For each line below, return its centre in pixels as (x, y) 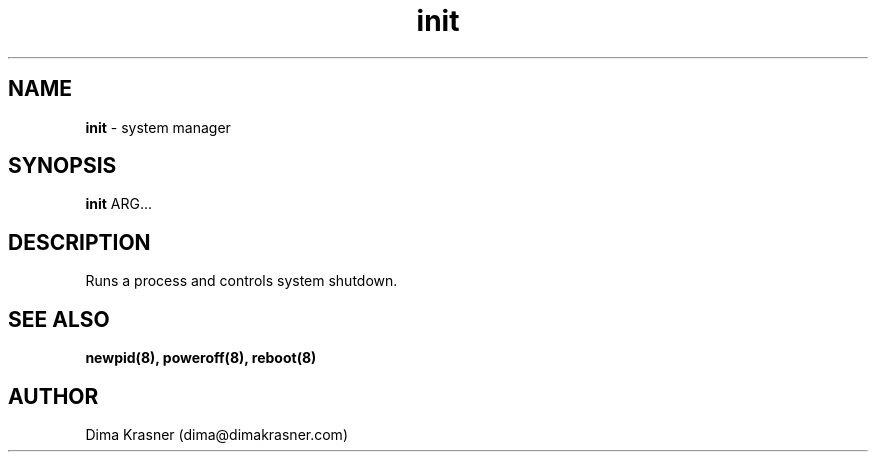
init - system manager (158, 127)
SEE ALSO (59, 319)
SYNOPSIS (62, 166)
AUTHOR (53, 396)
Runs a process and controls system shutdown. (241, 281)
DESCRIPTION (79, 242)
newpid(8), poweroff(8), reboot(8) (201, 358)
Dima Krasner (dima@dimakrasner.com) (216, 434)
